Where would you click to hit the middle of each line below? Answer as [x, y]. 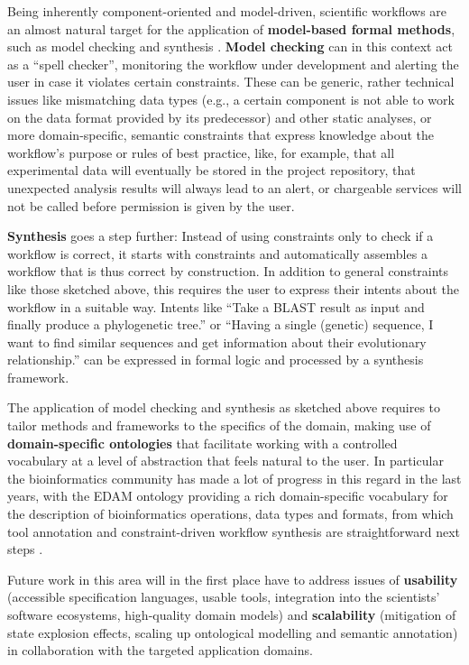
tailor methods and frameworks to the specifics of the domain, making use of [219, 425]
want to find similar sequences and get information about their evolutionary [217, 342]
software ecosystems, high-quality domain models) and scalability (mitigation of [232, 614]
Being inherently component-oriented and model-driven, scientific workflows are [227, 11]
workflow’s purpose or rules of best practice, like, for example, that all [201, 152]
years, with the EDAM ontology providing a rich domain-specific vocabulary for [228, 496]
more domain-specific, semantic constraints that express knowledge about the [221, 135]
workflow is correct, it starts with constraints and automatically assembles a [217, 253]
